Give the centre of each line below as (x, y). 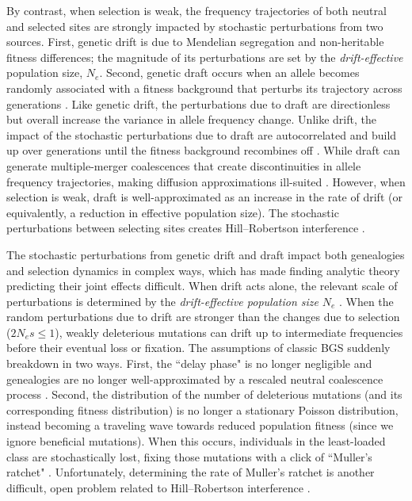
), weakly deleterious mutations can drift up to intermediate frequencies (229, 332)
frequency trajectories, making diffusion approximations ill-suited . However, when (206, 181)
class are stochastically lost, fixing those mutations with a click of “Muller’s (189, 456)
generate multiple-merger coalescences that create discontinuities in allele (184, 165)
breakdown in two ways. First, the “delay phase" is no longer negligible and (189, 363)
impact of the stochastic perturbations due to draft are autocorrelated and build (202, 134)
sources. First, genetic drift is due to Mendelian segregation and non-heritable (195, 42)
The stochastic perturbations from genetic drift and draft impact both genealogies (206, 254)
